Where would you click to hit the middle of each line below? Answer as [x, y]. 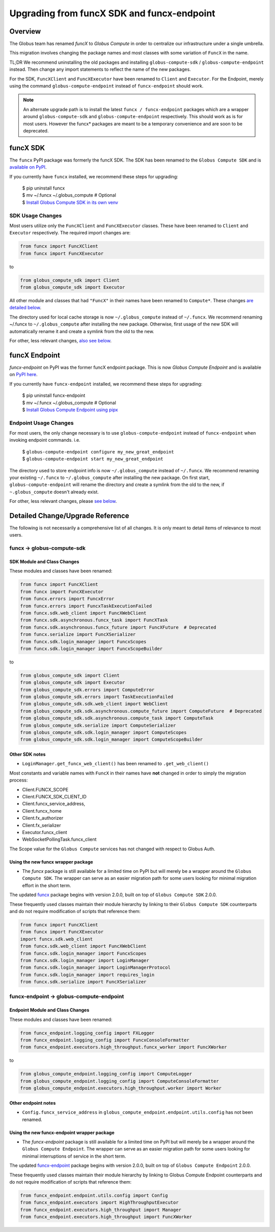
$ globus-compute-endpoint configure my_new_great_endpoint [98, 451]
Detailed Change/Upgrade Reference [69, 515]
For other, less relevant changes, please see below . [63, 501]
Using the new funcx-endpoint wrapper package [62, 1132]
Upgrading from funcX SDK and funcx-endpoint [113, 13]
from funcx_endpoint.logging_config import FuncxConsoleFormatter [105, 1040]
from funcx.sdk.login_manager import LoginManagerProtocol [95, 968]
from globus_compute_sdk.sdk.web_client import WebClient [94, 704]
